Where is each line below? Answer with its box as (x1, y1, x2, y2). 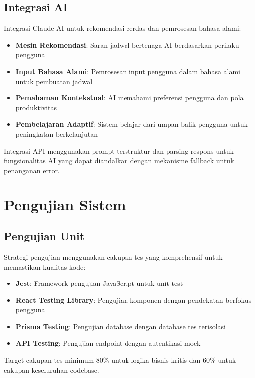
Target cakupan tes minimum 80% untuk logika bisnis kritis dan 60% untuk (4, 355, 236, 365)
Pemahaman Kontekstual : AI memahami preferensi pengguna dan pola (15, 93, 244, 103)
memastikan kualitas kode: (4, 261, 86, 272)
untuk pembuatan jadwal (15, 76, 93, 86)
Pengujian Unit (4, 228, 85, 244)
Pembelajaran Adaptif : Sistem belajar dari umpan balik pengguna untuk (15, 119, 248, 129)
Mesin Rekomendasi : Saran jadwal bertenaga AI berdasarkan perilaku (15, 39, 239, 50)
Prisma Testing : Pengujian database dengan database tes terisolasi (15, 321, 226, 331)
